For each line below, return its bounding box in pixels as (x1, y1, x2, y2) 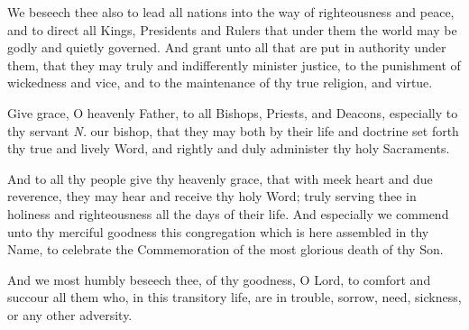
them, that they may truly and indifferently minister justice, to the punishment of (7, 55, 461, 74)
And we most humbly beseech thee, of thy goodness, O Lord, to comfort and (7, 270, 431, 289)
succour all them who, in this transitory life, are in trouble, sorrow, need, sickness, (7, 288, 462, 307)
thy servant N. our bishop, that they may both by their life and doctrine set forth (7, 121, 459, 140)
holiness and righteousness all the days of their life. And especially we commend (7, 204, 449, 223)
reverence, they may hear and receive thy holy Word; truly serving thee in (7, 187, 417, 206)
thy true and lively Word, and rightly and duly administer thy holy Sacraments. (7, 139, 450, 158)
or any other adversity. (7, 305, 133, 324)
